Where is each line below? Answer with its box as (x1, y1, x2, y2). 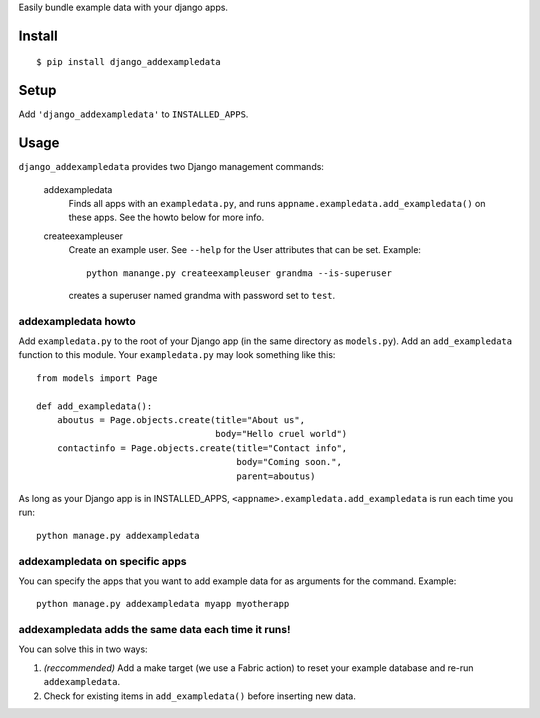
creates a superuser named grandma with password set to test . (68, 289, 336, 301)
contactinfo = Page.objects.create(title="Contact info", (56, 442, 348, 454)
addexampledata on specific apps (18, 554, 187, 568)
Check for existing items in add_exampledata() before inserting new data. (43, 690, 357, 702)
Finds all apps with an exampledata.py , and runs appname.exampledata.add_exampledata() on (68, 198, 486, 209)
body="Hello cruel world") (215, 428, 348, 440)
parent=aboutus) (236, 470, 316, 482)
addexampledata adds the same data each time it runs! (18, 623, 291, 637)
